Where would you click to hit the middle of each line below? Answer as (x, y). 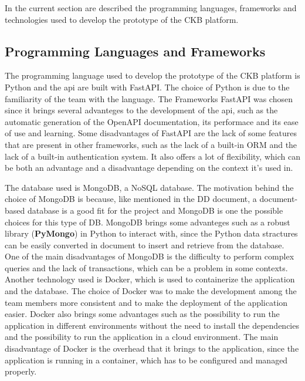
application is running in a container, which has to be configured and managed (146, 360)
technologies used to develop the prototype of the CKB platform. (122, 19)
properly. (21, 371)
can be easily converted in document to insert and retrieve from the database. (145, 245)
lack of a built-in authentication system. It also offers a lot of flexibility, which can (152, 156)
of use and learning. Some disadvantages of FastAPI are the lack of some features (151, 133)
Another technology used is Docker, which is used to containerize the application (150, 279)
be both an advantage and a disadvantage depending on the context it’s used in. (149, 168)
